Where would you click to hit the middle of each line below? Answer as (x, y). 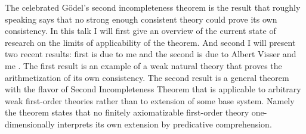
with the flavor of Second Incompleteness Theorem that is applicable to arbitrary (153, 89)
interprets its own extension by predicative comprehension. (165, 124)
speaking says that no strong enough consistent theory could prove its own (141, 19)
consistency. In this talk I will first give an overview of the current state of (140, 31)
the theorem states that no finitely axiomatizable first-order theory (127, 112)
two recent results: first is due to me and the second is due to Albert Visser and (151, 54)
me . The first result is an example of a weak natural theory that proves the (143, 65)
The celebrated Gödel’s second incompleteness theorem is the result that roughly (153, 7)
